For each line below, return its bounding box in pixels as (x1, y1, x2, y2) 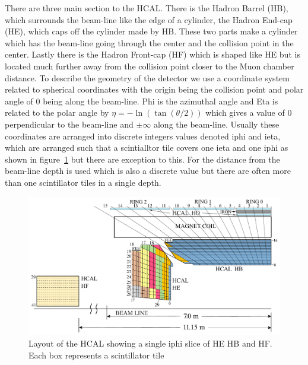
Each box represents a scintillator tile (28, 349, 164, 361)
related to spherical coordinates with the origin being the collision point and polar (5, 83, 304, 96)
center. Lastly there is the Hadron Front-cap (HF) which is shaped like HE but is (5, 48, 300, 61)
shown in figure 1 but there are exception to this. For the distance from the (5, 153, 280, 165)
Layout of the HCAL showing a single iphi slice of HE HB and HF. (28, 337, 272, 350)
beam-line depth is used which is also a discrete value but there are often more (5, 164, 291, 177)
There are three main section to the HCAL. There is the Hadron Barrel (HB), (5, 2, 288, 14)
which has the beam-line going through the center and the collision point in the (5, 36, 294, 49)
